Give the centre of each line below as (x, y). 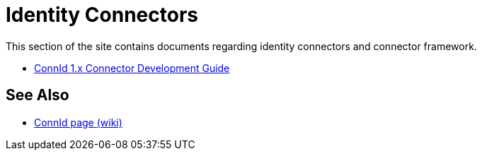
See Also (38, 95)
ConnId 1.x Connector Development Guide (132, 68)
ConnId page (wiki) (78, 122)
